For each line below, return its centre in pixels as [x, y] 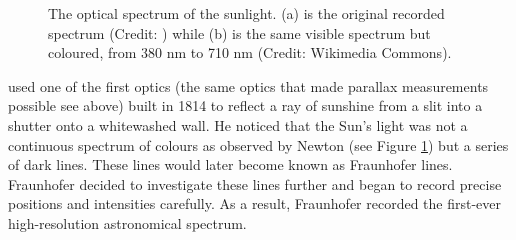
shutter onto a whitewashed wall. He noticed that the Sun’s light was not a [238, 124]
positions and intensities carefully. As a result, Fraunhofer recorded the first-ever [255, 203]
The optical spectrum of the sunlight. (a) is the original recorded [246, 13]
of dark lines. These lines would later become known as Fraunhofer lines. [230, 164]
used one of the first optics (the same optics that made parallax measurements [248, 85]
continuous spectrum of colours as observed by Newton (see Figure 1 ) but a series [258, 144]
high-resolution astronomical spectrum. [127, 222]
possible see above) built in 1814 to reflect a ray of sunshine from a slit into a [245, 105]
